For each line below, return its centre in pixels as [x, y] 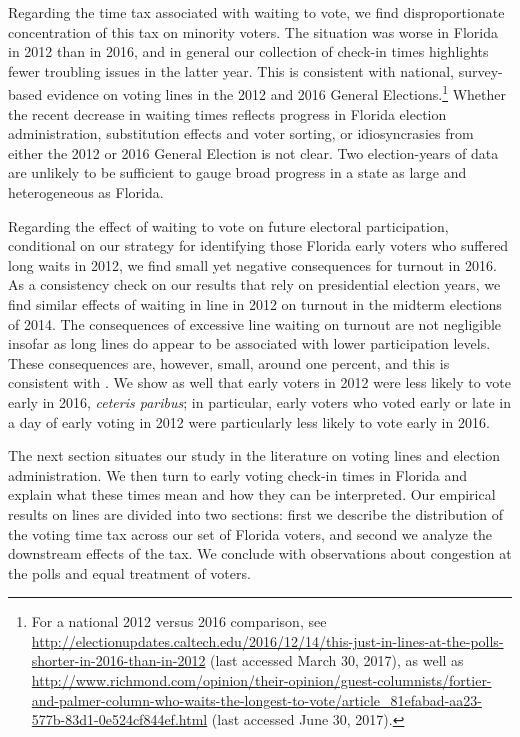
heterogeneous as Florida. [86, 192]
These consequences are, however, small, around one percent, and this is [229, 362]
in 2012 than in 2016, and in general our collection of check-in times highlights [248, 51]
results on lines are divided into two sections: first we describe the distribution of [256, 513]
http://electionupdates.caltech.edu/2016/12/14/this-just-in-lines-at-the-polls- [267, 640]
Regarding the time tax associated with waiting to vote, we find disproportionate [256, 12]
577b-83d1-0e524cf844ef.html [119, 719]
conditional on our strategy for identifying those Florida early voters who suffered [258, 245]
